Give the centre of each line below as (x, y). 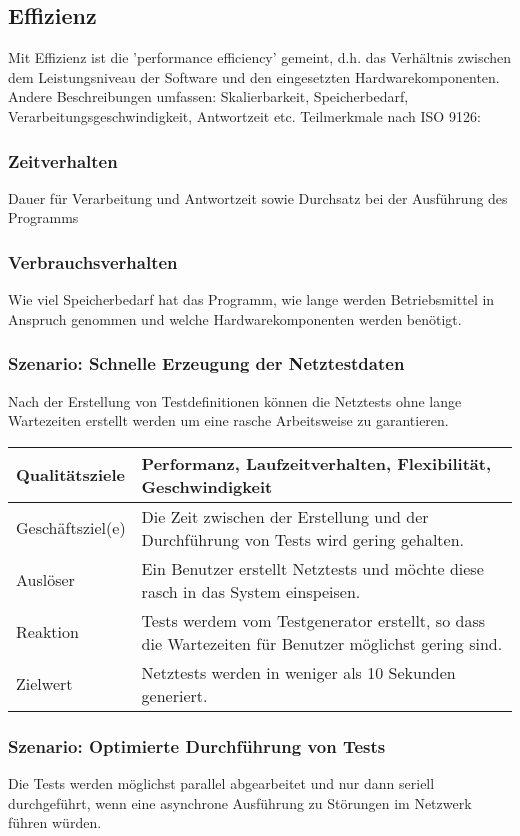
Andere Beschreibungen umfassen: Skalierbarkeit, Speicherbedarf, (208, 96)
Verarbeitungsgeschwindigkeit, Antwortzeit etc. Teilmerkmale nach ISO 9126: (244, 115)
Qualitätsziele (70, 475)
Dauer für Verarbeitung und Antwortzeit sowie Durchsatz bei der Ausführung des (258, 197)
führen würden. (55, 822)
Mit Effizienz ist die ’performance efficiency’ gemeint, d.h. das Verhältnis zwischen (260, 57)
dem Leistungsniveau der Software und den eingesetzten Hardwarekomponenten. (254, 76)
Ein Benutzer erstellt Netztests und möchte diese (312, 568)
